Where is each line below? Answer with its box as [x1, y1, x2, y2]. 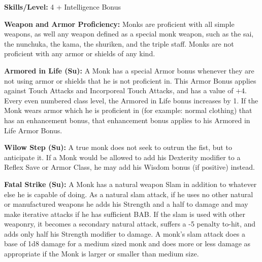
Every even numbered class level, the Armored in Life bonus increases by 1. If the [4, 95, 258, 105]
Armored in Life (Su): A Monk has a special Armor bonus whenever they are [4, 65, 254, 76]
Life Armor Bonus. [4, 125, 62, 135]
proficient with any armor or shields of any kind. [4, 48, 155, 59]
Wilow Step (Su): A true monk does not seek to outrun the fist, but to [4, 142, 232, 153]
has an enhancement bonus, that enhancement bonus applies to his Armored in [4, 115, 250, 125]
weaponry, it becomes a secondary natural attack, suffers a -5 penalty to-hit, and [4, 218, 256, 229]
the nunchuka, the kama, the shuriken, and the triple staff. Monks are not [4, 38, 234, 49]
